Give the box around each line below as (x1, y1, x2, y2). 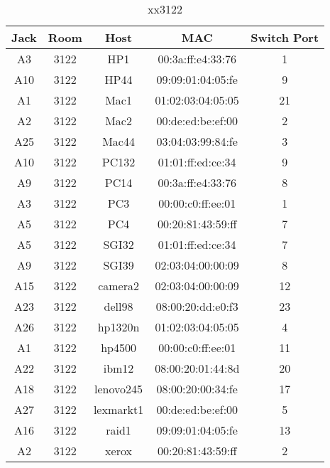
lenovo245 (94, 381, 143, 397)
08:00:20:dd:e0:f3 (155, 298, 238, 314)
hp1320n (97, 319, 140, 335)
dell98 (104, 298, 133, 314)
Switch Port (251, 29, 319, 46)
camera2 (98, 277, 139, 294)
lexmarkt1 (93, 401, 144, 418)
